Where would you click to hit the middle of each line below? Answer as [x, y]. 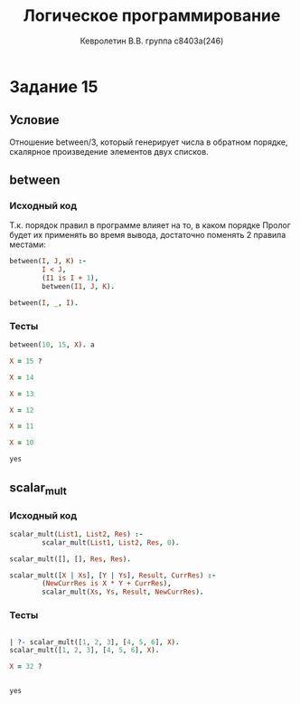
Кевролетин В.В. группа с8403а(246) [152, 41]
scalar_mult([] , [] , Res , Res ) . [70, 559]
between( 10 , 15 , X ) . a [52, 345]
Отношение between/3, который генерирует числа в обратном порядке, [149, 142]
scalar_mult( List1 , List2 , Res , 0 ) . [111, 542]
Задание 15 [54, 86]
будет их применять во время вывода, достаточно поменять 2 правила [148, 235]
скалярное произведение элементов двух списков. [109, 151]
